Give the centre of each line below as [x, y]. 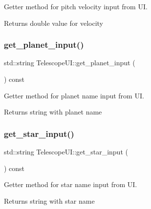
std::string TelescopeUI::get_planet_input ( [70, 63]
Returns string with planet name [53, 112]
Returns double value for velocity [54, 23]
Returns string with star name [49, 200]
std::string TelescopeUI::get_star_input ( [66, 152]
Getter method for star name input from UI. [71, 184]
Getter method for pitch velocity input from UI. [76, 6]
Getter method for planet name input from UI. [74, 95]
